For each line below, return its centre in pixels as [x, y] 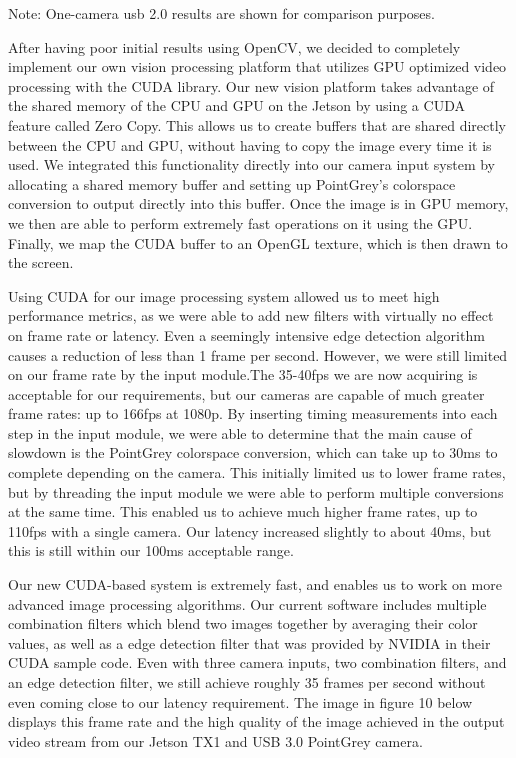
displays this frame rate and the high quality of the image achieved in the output [256, 721]
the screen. [41, 262]
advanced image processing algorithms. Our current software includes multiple [247, 603]
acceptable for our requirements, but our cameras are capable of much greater [246, 393]
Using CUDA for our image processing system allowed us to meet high [224, 295]
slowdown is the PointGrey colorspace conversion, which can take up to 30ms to [253, 452]
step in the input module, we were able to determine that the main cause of [240, 432]
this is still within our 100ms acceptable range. [151, 550]
